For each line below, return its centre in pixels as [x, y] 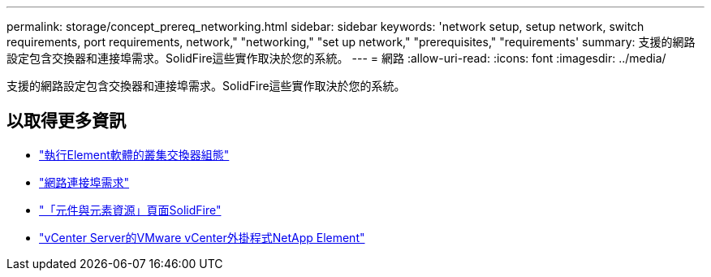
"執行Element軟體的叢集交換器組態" [134, 154]
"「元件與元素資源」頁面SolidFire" [130, 210]
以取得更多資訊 [66, 121]
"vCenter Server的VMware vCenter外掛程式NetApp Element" [202, 237]
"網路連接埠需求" [84, 182]
